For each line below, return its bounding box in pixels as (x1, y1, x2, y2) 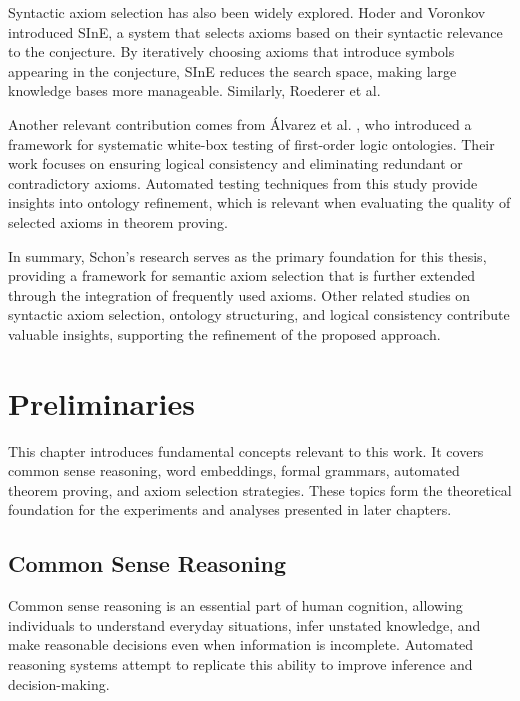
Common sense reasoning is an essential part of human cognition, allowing (8, 595, 463, 616)
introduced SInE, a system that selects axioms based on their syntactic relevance (8, 21, 503, 42)
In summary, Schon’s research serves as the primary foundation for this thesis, (8, 245, 487, 266)
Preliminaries (8, 382, 195, 423)
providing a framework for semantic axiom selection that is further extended (8, 265, 476, 286)
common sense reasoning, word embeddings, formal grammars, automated (8, 460, 460, 481)
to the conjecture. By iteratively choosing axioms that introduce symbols (8, 41, 455, 62)
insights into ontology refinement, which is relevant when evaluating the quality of (8, 192, 511, 213)
